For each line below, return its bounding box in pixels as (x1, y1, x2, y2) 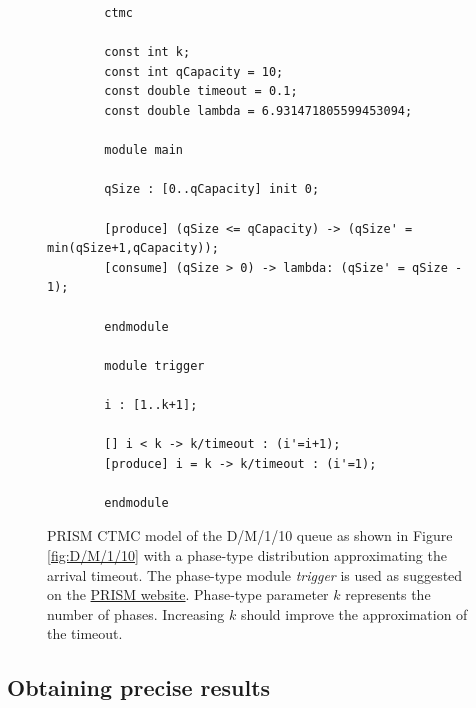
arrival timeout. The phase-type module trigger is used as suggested (47, 564, 463, 585)
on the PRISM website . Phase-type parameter (47, 584, 329, 605)
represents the (345, 584, 431, 605)
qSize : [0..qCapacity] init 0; (104, 182, 320, 197)
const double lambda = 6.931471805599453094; (104, 103, 413, 118)
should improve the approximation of (240, 603, 468, 624)
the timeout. (47, 623, 123, 644)
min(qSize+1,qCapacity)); (47, 241, 219, 256)
